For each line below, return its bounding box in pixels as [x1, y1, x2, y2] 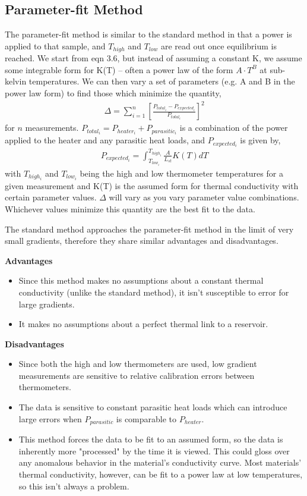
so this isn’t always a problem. [18, 479, 129, 492]
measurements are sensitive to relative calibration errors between [18, 369, 255, 381]
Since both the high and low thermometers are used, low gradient [18, 357, 257, 370]
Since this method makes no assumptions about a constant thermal [18, 274, 264, 287]
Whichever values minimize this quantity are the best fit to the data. [5, 202, 255, 215]
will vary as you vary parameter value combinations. [109, 191, 299, 203]
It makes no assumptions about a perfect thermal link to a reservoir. [18, 318, 268, 330]
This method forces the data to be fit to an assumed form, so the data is [18, 433, 283, 445]
